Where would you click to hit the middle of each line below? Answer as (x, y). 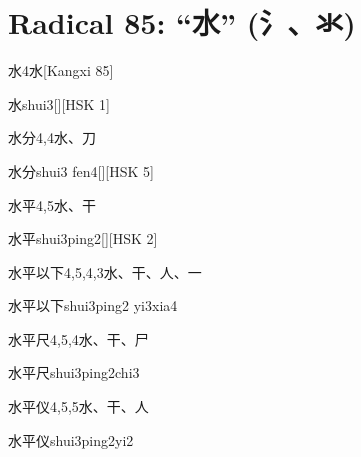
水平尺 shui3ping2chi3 (74, 372)
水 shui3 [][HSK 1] (59, 103)
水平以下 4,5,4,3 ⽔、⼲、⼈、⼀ (105, 271)
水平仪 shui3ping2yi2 (71, 439)
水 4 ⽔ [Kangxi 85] (61, 70)
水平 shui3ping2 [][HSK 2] (83, 238)
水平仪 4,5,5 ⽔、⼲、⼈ (78, 406)
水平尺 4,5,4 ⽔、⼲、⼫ (78, 338)
